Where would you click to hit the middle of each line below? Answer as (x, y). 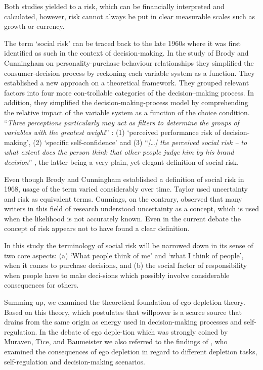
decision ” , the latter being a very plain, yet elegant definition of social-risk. (121, 161)
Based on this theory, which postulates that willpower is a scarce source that (123, 312)
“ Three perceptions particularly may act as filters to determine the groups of (122, 122)
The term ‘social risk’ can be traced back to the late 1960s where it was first (122, 43)
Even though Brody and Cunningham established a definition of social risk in (124, 179)
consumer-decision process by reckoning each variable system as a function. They (129, 73)
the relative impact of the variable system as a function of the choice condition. (127, 112)
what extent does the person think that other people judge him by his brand (119, 152)
